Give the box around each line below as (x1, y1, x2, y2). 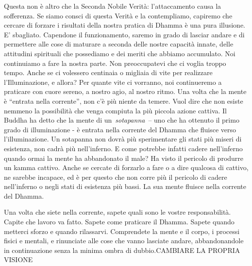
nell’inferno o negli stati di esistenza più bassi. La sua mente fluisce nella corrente (4, 181, 246, 191)
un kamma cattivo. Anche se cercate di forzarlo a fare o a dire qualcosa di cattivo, (4, 162, 249, 172)
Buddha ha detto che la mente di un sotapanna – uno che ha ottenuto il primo (4, 115, 239, 125)
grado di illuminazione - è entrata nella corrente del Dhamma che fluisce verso (4, 124, 236, 134)
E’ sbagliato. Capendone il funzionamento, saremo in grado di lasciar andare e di (4, 29, 245, 39)
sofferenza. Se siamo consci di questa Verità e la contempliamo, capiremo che (4, 10, 233, 20)
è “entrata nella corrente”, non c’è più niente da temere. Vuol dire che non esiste (4, 95, 243, 106)
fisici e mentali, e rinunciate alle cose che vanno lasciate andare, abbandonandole (4, 235, 244, 246)
